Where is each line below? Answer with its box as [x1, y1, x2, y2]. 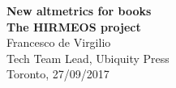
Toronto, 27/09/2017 [6, 65, 109, 82]
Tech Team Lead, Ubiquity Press [6, 49, 170, 66]
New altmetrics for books [6, 2, 152, 19]
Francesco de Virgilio [6, 34, 111, 51]
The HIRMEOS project [6, 18, 141, 35]
